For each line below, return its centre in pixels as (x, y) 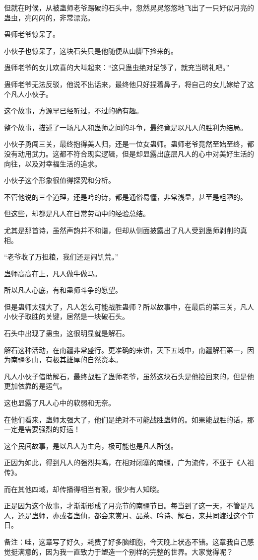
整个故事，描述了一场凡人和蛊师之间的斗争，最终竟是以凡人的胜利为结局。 (126, 127)
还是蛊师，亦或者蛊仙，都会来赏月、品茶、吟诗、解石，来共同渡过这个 (132, 515)
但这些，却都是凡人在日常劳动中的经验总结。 (77, 213)
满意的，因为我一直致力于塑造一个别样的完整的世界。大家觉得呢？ (125, 551)
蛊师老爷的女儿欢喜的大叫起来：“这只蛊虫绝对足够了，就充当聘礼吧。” (117, 67)
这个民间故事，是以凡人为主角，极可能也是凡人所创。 (91, 445)
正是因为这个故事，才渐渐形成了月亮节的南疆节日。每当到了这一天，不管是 (126, 506)
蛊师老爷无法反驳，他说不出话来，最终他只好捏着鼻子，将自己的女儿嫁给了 (126, 84)
